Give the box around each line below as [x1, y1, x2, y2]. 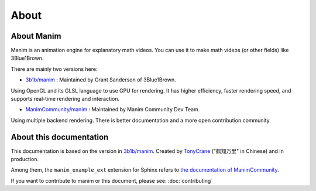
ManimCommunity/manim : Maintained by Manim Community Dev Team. [25, 106, 200, 113]
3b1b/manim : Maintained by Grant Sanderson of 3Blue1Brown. [25, 76, 177, 83]
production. [11, 156, 39, 163]
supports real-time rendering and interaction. [11, 95, 120, 103]
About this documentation [11, 132, 109, 142]
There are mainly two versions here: [11, 65, 98, 73]
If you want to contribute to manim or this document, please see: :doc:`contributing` [11, 177, 213, 184]
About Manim [11, 31, 61, 41]
